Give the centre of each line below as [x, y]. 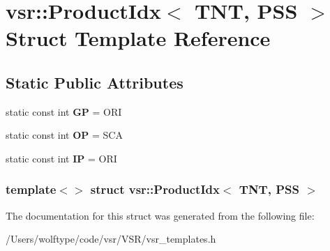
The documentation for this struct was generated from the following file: [160, 215]
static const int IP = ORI [61, 158]
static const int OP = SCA [64, 135]
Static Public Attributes [95, 82]
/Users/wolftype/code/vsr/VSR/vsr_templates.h [111, 239]
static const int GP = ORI [64, 111]
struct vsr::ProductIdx [155, 189]
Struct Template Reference [138, 38]
